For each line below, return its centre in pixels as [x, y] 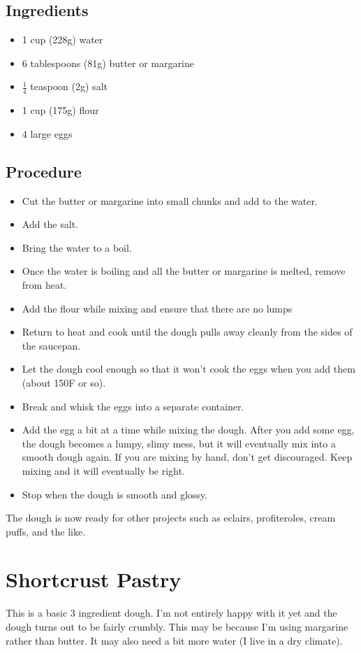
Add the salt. [50, 224]
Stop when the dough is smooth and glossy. [115, 494]
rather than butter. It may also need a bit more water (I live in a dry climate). [174, 640]
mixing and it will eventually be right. [103, 470]
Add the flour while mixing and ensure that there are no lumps [157, 308]
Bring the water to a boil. [77, 247]
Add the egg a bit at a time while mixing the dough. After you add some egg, [188, 430]
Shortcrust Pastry [94, 579]
